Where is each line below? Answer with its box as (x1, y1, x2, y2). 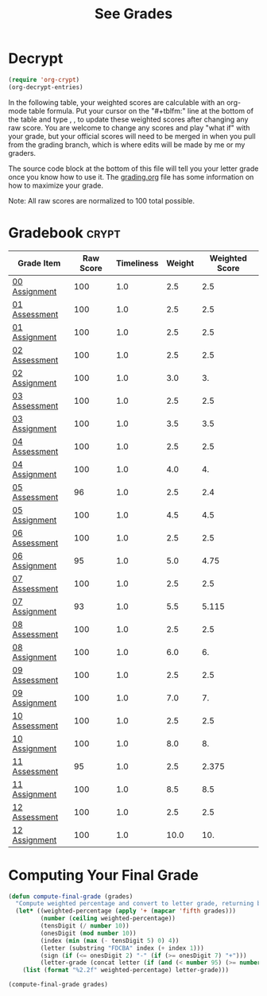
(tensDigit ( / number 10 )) (40, 922, 130, 930)
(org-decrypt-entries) (8, 83, 83, 91)
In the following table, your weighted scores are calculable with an (8, 97, 225, 107)
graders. (8, 148, 37, 157)
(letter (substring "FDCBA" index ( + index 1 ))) (40, 944, 204, 952)
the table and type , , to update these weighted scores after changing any (8, 114, 249, 124)
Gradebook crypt (8, 223, 121, 242)
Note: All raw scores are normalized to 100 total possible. (8, 196, 195, 205)
